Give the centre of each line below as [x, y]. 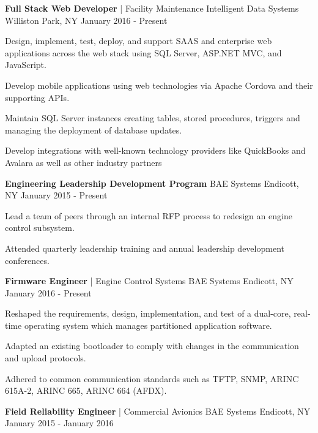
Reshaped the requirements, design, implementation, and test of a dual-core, [148, 313]
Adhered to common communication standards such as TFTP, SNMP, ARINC [152, 378]
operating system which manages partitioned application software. [148, 325]
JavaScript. [26, 65]
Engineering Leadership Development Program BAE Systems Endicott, [152, 183]
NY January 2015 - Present [56, 195]
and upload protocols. [46, 358]
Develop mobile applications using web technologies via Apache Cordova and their [159, 85]
